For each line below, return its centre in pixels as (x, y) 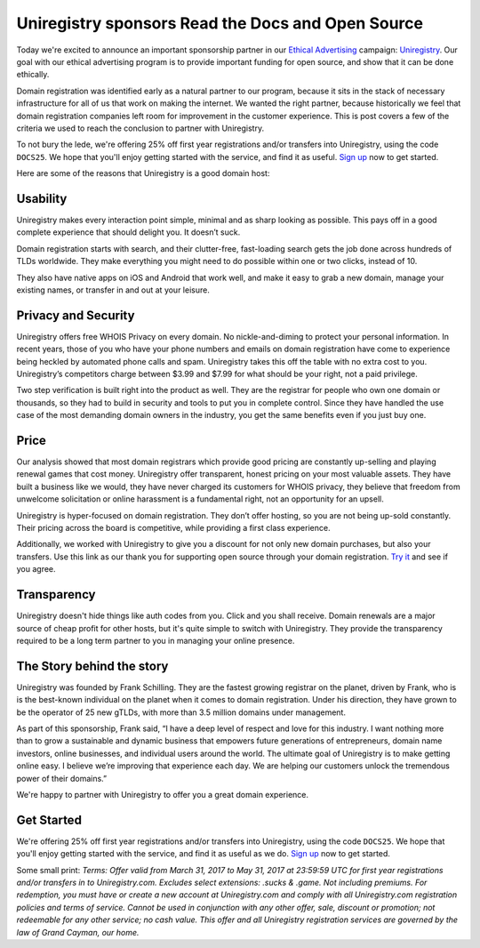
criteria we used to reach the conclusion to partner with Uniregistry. (140, 128)
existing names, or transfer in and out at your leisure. (113, 290)
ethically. (33, 75)
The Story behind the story (92, 666)
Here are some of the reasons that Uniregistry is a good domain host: (143, 173)
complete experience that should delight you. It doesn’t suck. (128, 232)
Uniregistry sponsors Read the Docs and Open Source (220, 23)
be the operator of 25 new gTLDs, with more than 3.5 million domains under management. (181, 712)
